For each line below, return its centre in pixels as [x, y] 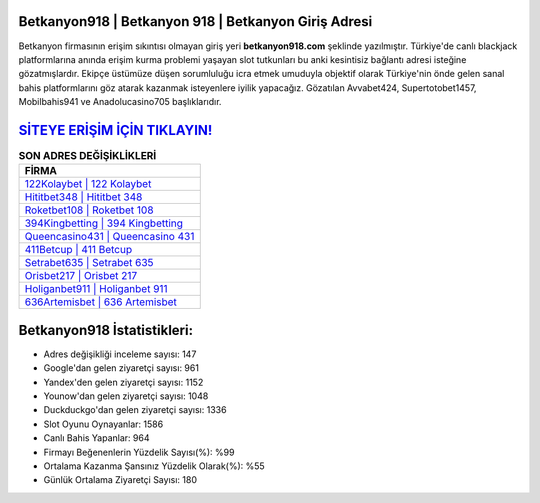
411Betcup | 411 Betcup [78, 250]
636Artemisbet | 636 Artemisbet [100, 302]
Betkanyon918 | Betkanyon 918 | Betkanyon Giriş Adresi [195, 21]
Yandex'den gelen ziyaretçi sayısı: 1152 [123, 382]
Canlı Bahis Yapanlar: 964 [96, 438]
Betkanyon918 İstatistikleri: [106, 330]
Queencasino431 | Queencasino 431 [109, 237]
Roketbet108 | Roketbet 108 [89, 210]
